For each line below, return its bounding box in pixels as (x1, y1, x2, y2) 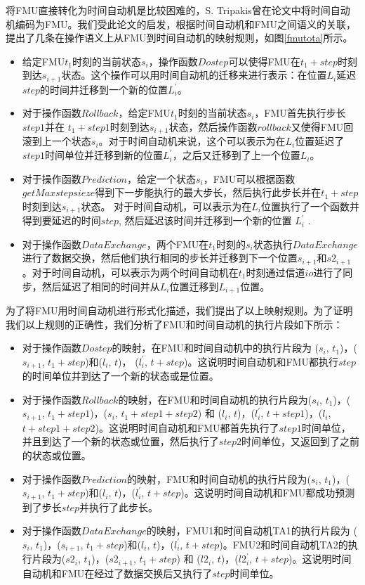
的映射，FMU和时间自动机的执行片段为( (126, 471, 311, 486)
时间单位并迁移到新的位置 (45, 148, 164, 162)
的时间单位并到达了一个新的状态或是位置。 (22, 368, 219, 383)
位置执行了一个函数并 (260, 198, 359, 213)
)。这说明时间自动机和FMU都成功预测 (180, 485, 355, 500)
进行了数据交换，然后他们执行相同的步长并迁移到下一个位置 (22, 250, 298, 265)
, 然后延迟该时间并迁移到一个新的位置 (119, 213, 292, 228)
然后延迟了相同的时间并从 (41, 278, 160, 293)
